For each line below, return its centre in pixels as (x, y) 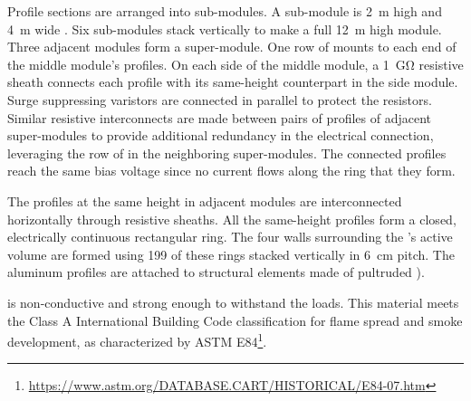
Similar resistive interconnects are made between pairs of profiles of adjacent (220, 117)
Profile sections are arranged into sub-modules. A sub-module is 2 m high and (225, 11)
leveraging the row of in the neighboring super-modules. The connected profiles (227, 153)
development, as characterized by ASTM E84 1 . (137, 340)
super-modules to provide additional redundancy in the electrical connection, (221, 135)
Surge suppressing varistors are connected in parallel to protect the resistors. (220, 99)
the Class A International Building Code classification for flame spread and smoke (235, 320)
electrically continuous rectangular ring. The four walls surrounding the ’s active (230, 237)
